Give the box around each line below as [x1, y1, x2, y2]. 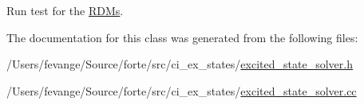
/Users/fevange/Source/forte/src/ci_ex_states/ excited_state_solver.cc [6, 82, 357, 99]
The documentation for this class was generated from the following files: [6, 29, 358, 45]
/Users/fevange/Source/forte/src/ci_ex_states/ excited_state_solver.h [6, 56, 353, 72]
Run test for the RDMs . [6, 2, 124, 18]
